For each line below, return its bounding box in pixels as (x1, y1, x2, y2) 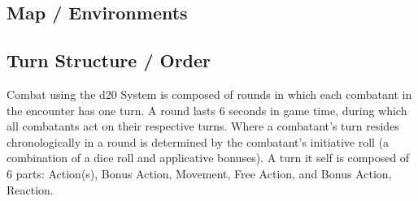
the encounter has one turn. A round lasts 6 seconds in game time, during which (7, 101, 407, 118)
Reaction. (7, 181, 54, 198)
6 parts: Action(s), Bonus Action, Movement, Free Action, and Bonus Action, (7, 165, 392, 182)
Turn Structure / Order (7, 48, 211, 73)
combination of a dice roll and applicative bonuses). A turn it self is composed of (7, 149, 410, 166)
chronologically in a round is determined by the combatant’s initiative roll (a (7, 133, 390, 150)
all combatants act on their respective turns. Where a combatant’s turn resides (7, 118, 399, 135)
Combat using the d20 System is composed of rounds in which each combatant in (7, 85, 412, 102)
